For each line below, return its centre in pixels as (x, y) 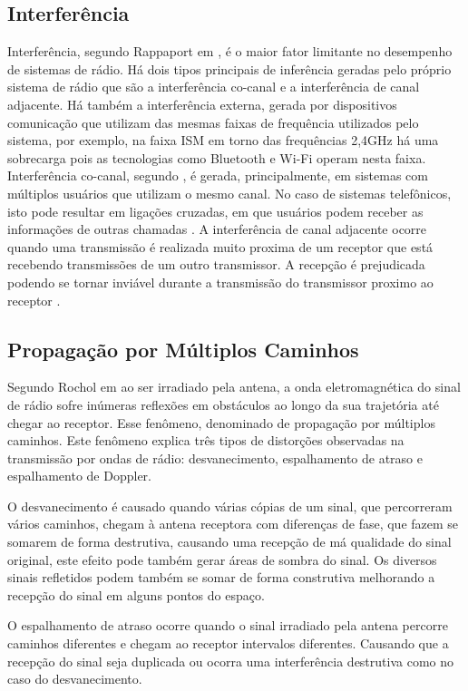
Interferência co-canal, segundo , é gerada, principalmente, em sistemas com (218, 175)
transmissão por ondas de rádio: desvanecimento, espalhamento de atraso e (215, 457)
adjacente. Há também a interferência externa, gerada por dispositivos (202, 104)
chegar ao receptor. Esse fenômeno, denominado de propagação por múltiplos (221, 422)
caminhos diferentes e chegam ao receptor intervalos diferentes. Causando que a (228, 643)
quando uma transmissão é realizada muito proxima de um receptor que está (220, 246)
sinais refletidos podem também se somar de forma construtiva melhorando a (221, 577)
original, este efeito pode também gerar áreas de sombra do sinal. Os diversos (222, 559)
